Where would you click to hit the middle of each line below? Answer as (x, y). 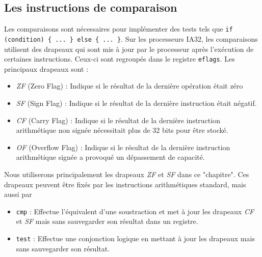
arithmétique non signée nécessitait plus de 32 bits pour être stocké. (122, 130)
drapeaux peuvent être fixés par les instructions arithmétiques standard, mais (125, 184)
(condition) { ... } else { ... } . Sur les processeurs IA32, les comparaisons (131, 38)
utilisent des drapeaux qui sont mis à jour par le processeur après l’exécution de (129, 49)
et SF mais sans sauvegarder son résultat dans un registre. (107, 221)
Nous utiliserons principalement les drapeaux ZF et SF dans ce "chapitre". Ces (127, 174)
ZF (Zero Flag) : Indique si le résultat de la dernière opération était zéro (129, 86)
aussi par (18, 194)
